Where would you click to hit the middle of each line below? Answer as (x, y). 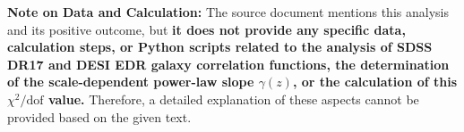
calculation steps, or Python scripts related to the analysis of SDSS (220, 47)
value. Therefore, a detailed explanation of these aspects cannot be (233, 99)
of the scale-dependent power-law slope (131, 82)
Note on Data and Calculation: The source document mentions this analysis (228, 12)
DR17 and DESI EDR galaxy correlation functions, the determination (228, 64)
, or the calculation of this (375, 82)
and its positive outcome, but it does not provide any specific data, (206, 29)
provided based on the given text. (99, 116)
